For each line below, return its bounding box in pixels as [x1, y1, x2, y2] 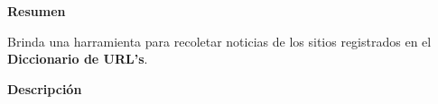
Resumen [7, 2, 66, 20]
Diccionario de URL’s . [7, 49, 148, 68]
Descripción [7, 79, 82, 98]
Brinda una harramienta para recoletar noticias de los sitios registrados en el [7, 31, 432, 50]
